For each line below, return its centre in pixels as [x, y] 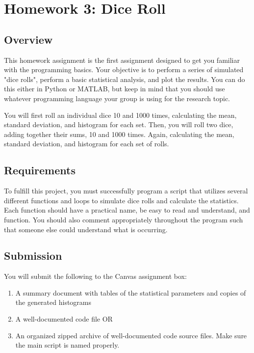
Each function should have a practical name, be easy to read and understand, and [127, 210]
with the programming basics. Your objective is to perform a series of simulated [124, 69]
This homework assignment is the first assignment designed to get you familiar [122, 60]
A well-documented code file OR [64, 319]
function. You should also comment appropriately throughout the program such [124, 219]
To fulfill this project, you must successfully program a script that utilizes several [126, 191]
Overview [28, 39]
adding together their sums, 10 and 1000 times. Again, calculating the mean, [119, 134]
